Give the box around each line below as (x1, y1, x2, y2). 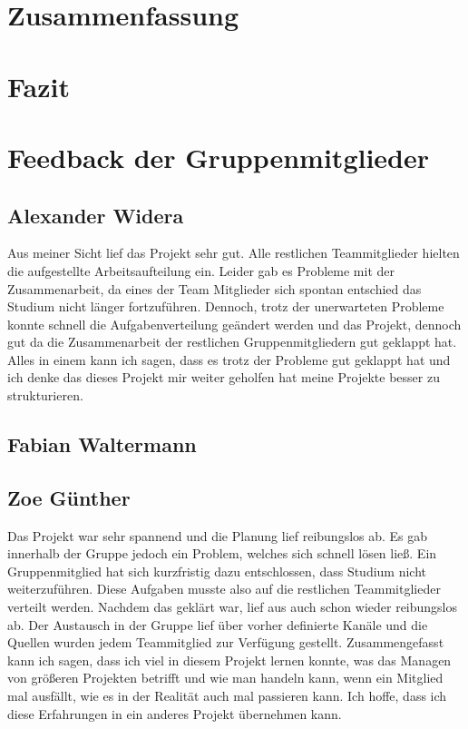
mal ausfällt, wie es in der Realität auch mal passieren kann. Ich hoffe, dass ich (7, 686, 447, 704)
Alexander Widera (7, 201, 184, 229)
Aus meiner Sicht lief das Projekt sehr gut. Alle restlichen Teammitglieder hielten (7, 243, 460, 262)
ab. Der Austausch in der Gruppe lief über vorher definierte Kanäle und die (7, 615, 428, 634)
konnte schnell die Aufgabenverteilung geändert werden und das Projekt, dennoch (7, 314, 462, 333)
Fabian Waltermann (7, 430, 197, 458)
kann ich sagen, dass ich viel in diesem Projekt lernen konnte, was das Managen (7, 650, 452, 669)
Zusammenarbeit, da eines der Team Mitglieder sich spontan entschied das (7, 279, 422, 298)
